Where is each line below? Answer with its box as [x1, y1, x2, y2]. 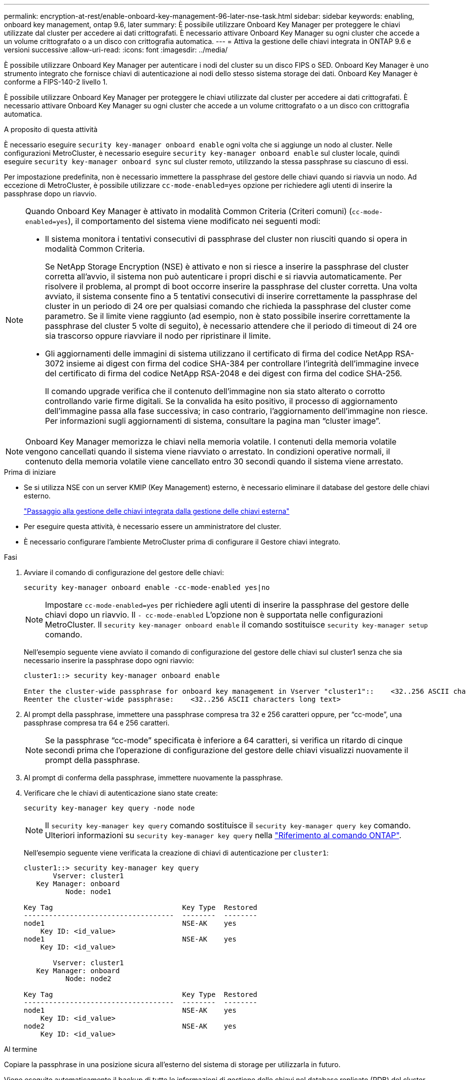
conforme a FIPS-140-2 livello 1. [4, 78, 108, 86]
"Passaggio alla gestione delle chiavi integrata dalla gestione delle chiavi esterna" [24, 507, 290, 515]
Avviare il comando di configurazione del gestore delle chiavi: [24, 568, 224, 577]
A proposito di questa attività [4, 125, 98, 134]
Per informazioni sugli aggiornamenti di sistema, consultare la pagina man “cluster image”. [45, 416, 381, 426]
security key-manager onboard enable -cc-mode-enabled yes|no [24, 584, 270, 591]
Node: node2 [65, 975, 112, 983]
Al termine [4, 1045, 38, 1053]
